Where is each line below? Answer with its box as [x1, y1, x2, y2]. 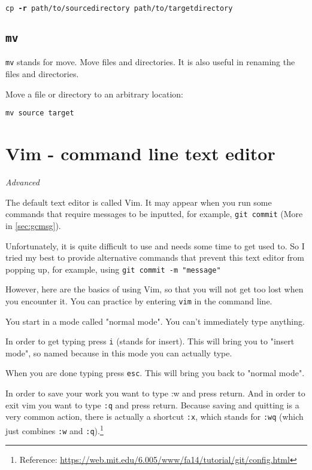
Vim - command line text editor [5, 141, 275, 166]
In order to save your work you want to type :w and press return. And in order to [5, 387, 305, 399]
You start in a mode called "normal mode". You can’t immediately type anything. [5, 315, 305, 327]
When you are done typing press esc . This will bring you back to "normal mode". [5, 367, 305, 379]
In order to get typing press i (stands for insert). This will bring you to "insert [5, 335, 295, 347]
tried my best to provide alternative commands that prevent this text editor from [5, 251, 305, 264]
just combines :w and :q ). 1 [5, 423, 104, 437]
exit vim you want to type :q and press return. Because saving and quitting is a [5, 398, 299, 411]
